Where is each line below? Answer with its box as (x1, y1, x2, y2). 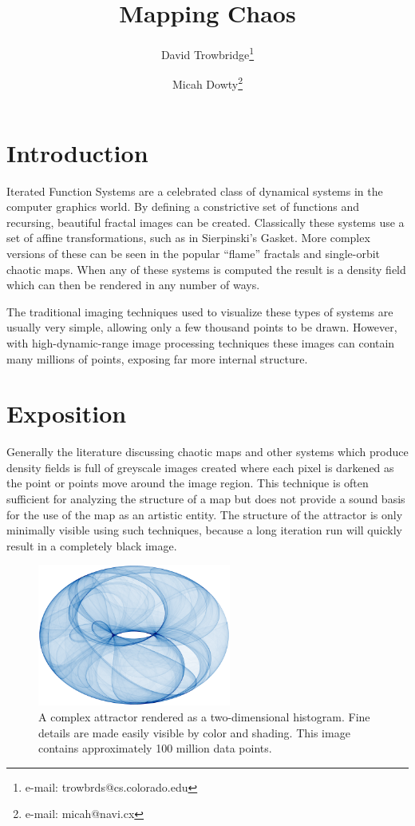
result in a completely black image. (6, 537, 177, 554)
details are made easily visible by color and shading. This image (38, 724, 350, 741)
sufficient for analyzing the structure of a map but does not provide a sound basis (6, 490, 405, 506)
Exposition (6, 397, 127, 430)
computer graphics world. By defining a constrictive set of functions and (6, 198, 360, 215)
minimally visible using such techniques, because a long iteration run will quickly (6, 522, 402, 538)
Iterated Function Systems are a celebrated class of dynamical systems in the (6, 182, 383, 199)
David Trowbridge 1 (160, 44, 255, 62)
